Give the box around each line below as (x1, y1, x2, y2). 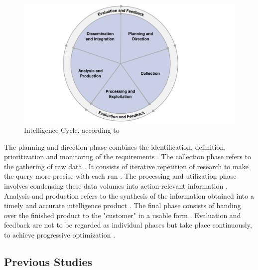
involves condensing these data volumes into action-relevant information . (4, 181, 228, 191)
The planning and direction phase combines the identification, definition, (4, 141, 226, 152)
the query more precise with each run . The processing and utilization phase (4, 171, 237, 181)
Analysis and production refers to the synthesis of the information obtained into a (4, 190, 254, 201)
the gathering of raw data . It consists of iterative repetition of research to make (4, 161, 249, 171)
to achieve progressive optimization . (4, 230, 116, 240)
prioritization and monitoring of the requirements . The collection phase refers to (4, 151, 251, 162)
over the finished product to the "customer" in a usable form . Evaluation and (4, 210, 241, 220)
